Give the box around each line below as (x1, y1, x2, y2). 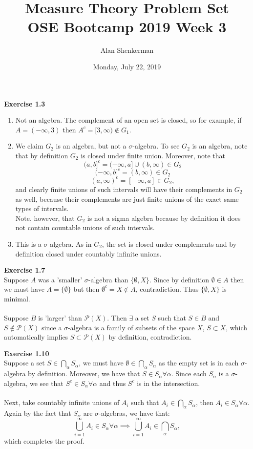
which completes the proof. (4, 435, 84, 446)
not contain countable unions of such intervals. (15, 222, 155, 233)
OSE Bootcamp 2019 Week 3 (27, 17, 227, 37)
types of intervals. (15, 203, 69, 214)
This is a (15, 238, 42, 249)
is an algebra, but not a (56, 141, 126, 151)
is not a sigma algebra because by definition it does (87, 213, 241, 223)
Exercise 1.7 (4, 265, 45, 275)
